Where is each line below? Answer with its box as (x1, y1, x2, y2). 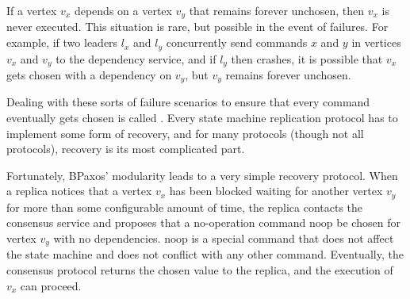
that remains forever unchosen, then (189, 2, 365, 18)
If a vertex (6, 2, 57, 18)
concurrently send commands (166, 34, 308, 51)
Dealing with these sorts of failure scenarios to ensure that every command (6, 94, 370, 110)
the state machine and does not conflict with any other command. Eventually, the (6, 246, 404, 263)
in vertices (351, 34, 401, 51)
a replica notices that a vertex (6, 182, 152, 199)
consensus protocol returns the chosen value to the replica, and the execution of (6, 262, 393, 278)
